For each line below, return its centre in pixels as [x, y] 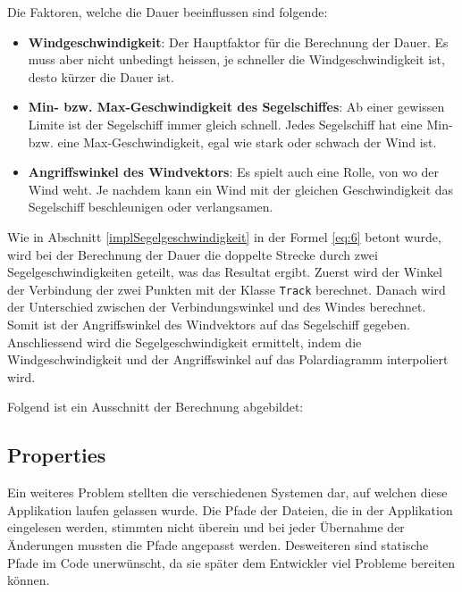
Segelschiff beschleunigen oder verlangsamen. [151, 207]
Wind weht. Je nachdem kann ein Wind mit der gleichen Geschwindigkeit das [241, 189]
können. [29, 580]
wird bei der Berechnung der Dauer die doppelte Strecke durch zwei [193, 254]
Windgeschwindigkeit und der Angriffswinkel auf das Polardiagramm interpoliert [228, 359]
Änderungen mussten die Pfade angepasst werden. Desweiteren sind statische [218, 544]
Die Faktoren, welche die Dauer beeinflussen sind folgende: [168, 12]
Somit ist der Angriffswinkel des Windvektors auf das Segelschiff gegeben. [209, 324]
